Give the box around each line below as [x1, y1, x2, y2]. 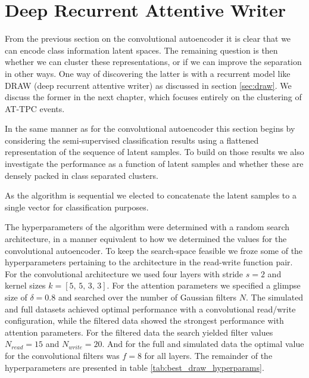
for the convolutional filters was [5, 349, 120, 361]
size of [5, 291, 27, 303]
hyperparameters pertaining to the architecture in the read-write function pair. [5, 256, 293, 268]
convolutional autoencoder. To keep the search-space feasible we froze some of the [5, 244, 303, 256]
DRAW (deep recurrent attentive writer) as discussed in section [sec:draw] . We [5, 79, 292, 91]
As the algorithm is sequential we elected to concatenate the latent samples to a [5, 189, 296, 202]
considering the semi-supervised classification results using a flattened [5, 134, 259, 146]
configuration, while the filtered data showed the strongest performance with [5, 314, 284, 327]
